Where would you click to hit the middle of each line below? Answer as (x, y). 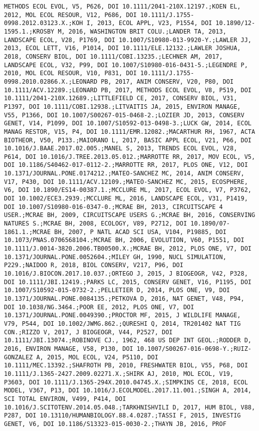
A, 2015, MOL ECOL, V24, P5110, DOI (97, 357)
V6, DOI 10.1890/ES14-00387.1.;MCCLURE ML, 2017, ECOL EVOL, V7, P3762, (128, 190)
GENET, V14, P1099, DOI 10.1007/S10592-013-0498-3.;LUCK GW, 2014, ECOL (128, 124)
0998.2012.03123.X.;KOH (44, 23)
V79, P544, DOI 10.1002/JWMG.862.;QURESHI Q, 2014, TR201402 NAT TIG (122, 324)
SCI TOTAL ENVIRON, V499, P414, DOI (65, 399)
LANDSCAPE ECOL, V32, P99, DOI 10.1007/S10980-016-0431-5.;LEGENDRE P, (126, 65)
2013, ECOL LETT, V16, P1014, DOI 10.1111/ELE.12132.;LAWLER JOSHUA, (122, 48)
